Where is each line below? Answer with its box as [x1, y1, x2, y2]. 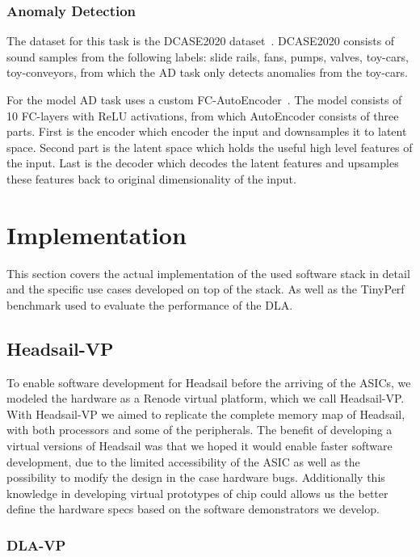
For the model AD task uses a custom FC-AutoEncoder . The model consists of [6, 91, 402, 108]
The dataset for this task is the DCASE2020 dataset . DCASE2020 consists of [6, 32, 395, 49]
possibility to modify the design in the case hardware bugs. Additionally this [6, 469, 385, 486]
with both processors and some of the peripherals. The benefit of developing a [6, 421, 393, 438]
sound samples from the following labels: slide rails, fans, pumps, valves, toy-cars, [6, 48, 409, 65]
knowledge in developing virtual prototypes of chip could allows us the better [6, 484, 388, 501]
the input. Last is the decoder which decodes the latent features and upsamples [6, 154, 399, 171]
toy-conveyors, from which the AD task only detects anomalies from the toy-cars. [6, 64, 408, 81]
